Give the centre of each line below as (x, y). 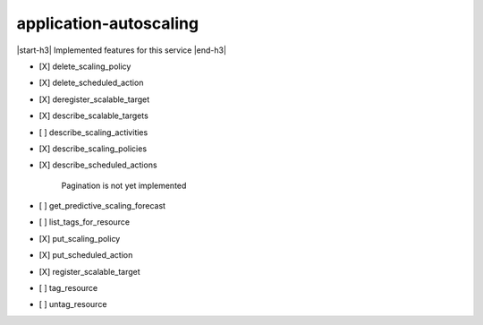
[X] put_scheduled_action (86, 255)
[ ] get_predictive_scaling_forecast (102, 206)
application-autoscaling (108, 23)
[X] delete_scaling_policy (85, 66)
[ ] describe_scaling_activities (93, 132)
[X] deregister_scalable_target (94, 99)
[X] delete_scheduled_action (91, 83)
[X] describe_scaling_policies (93, 149)
